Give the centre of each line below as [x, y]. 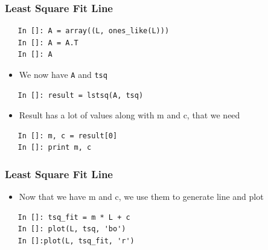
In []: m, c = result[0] [68, 136]
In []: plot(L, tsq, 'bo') [72, 229]
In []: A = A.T [48, 43]
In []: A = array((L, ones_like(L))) [94, 31]
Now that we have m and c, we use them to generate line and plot [141, 197]
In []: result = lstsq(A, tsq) [81, 95]
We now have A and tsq [63, 74]
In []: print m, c [55, 148]
